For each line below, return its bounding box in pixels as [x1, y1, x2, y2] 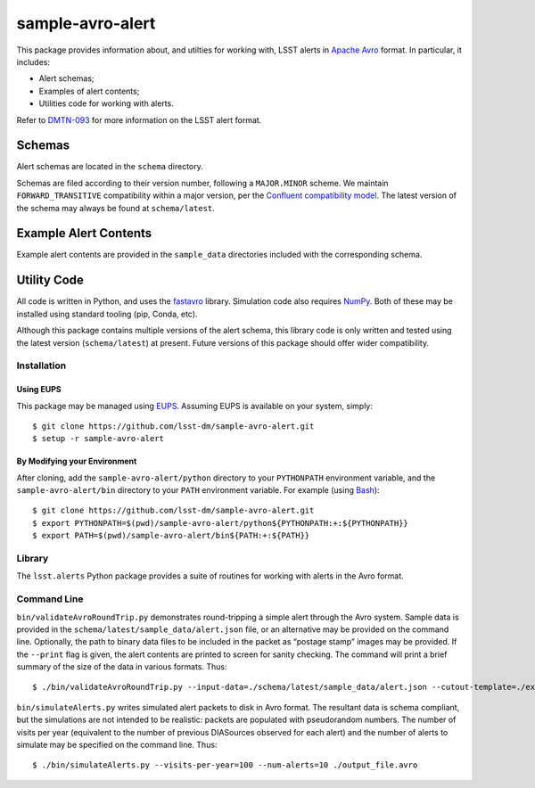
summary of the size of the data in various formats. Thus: [16, 661, 227, 672]
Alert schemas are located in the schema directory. [16, 161, 204, 172]
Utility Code [16, 273, 85, 288]
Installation [16, 359, 67, 372]
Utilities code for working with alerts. [38, 98, 174, 109]
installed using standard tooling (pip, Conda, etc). [16, 308, 198, 319]
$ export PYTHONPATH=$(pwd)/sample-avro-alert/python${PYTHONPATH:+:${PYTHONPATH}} [32, 518, 409, 528]
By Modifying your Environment [16, 456, 137, 467]
